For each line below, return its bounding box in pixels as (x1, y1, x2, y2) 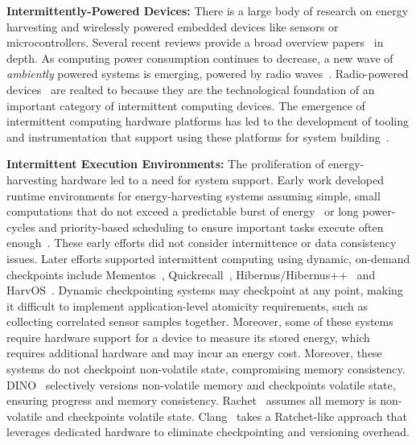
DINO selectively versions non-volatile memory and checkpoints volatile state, (6, 376, 396, 393)
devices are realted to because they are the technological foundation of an (6, 80, 375, 97)
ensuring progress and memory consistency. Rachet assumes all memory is (6, 392, 377, 409)
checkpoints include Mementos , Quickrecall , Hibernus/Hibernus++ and (6, 266, 376, 282)
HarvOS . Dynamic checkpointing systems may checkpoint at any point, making (6, 282, 403, 299)
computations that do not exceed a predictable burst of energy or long (6, 203, 359, 220)
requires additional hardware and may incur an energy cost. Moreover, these (6, 344, 382, 361)
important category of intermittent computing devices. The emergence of (6, 97, 365, 113)
